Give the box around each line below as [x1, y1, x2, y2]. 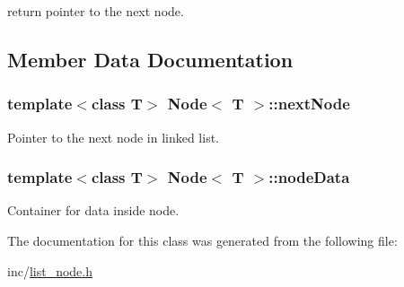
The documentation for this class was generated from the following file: [7, 231, 398, 249]
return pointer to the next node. [7, 2, 184, 20]
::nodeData [268, 166, 350, 188]
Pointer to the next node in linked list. [7, 127, 219, 146]
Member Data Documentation [7, 45, 294, 73]
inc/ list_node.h [7, 261, 93, 280]
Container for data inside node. [7, 201, 180, 220]
